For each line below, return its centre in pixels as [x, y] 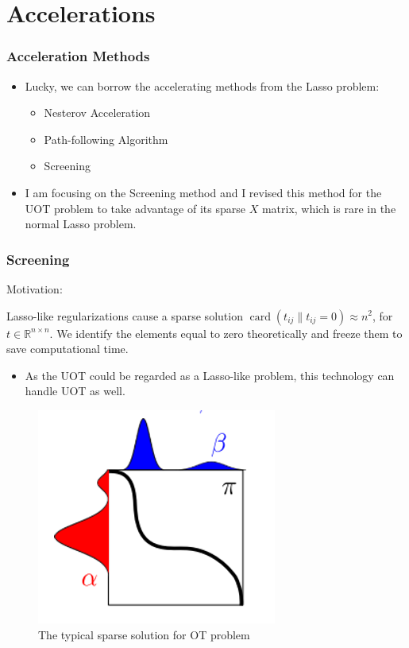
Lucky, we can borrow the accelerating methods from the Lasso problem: [202, 85]
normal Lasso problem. [81, 224]
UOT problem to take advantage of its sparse [135, 208]
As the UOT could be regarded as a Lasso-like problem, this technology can [210, 375]
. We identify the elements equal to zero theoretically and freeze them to [226, 333]
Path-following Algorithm [106, 139]
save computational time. [68, 349]
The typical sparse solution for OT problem [144, 634]
